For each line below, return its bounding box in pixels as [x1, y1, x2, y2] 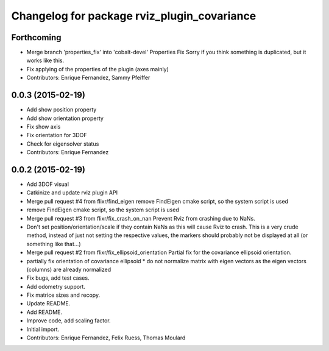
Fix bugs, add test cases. [26, 274, 90, 282]
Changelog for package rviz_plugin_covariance [11, 9, 256, 23]
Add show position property [26, 106, 97, 113]
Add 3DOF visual [26, 180, 69, 188]
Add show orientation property [26, 115, 104, 122]
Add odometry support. [26, 283, 85, 290]
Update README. [26, 300, 71, 307]
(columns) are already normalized [26, 266, 111, 273]
